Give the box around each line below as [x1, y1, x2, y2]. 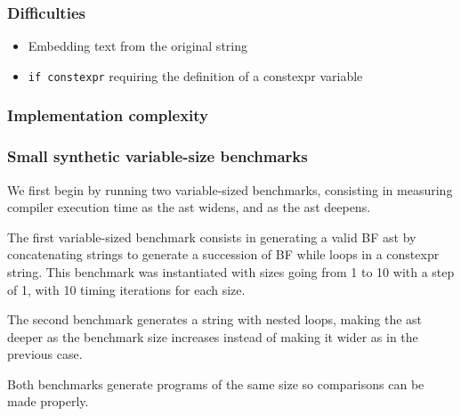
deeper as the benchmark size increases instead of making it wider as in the [7, 327, 418, 346]
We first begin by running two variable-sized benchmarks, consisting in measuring [7, 180, 453, 199]
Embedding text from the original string [28, 37, 247, 55]
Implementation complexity [7, 104, 209, 126]
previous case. [7, 345, 83, 363]
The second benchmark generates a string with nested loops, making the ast [7, 310, 423, 329]
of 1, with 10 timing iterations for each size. [7, 280, 246, 298]
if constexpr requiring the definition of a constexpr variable [28, 66, 363, 85]
